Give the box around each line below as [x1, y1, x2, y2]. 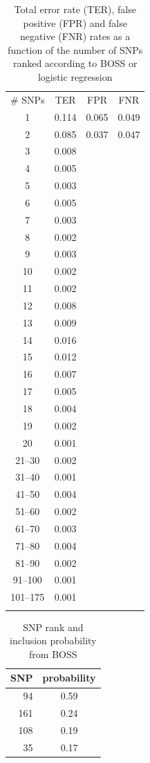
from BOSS [29, 646, 77, 661]
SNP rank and [23, 619, 84, 634]
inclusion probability [10, 633, 97, 648]
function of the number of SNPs [8, 42, 143, 57]
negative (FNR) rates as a [20, 29, 131, 44]
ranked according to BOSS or [12, 56, 138, 70]
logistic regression [37, 69, 113, 84]
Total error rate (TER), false [14, 2, 136, 16]
